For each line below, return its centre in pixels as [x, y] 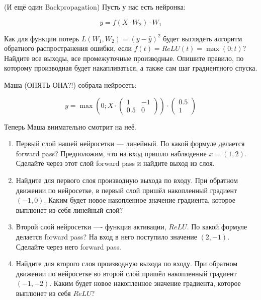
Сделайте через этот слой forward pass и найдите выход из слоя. [115, 163]
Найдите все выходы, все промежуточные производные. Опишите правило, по [124, 58]
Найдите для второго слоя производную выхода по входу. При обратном [127, 263]
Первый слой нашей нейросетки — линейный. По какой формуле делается [130, 143]
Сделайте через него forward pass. [68, 246]
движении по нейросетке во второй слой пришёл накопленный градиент [126, 273]
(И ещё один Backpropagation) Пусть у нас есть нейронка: [95, 7]
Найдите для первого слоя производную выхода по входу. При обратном [127, 180]
